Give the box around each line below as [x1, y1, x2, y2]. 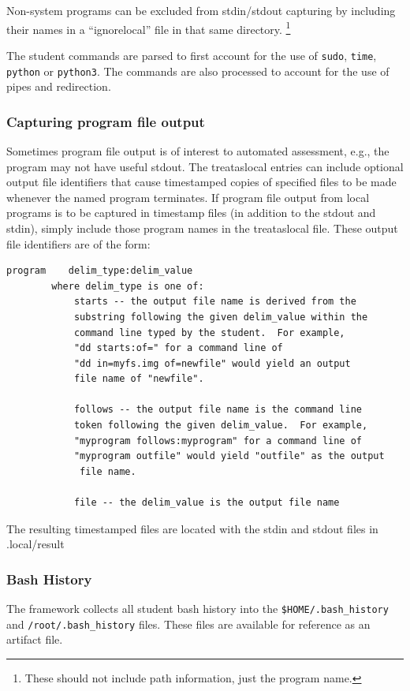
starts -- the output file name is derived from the [73, 296, 356, 308]
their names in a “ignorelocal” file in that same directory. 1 [6, 18, 291, 37]
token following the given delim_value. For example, [73, 420, 368, 431]
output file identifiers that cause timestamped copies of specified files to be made [6, 174, 397, 190]
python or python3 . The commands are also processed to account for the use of [6, 62, 389, 79]
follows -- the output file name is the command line [73, 404, 363, 416]
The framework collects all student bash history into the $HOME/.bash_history [6, 600, 389, 617]
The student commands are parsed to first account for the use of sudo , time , [6, 47, 377, 63]
